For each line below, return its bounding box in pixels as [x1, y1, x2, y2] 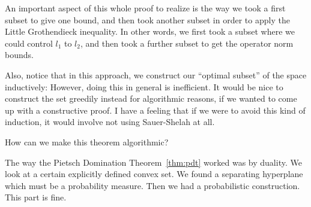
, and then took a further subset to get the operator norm [80, 36, 294, 49]
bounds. [5, 48, 34, 61]
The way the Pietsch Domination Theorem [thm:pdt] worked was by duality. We [5, 156, 302, 168]
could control [5, 36, 53, 49]
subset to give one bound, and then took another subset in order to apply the [5, 13, 290, 26]
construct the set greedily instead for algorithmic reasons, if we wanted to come [5, 92, 297, 105]
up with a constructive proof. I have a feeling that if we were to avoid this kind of [5, 103, 306, 116]
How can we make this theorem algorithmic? [5, 135, 169, 148]
